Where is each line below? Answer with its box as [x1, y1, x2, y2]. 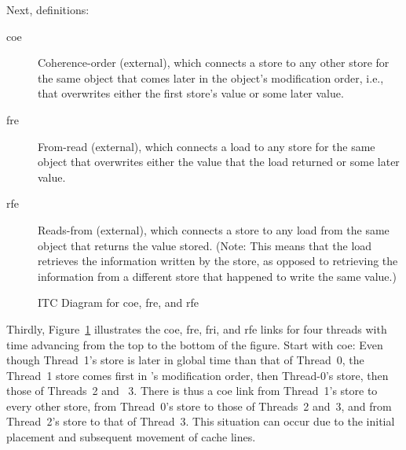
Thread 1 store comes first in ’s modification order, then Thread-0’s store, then [6, 367, 389, 383]
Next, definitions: [6, 2, 90, 17]
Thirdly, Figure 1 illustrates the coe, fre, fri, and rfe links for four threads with [6, 320, 387, 337]
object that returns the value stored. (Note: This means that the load [38, 237, 372, 253]
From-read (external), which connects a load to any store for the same [38, 138, 375, 154]
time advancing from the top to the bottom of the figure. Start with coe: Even [6, 336, 383, 352]
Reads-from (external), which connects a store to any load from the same [38, 221, 390, 238]
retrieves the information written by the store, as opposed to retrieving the [38, 253, 398, 269]
